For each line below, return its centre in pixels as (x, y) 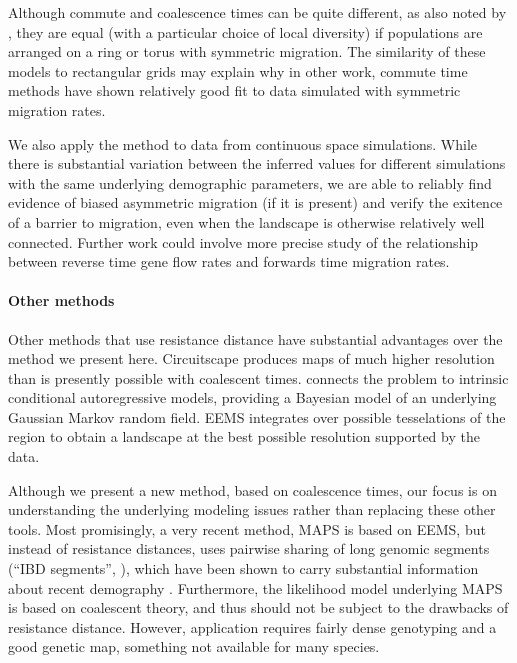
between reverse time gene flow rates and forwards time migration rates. (229, 261)
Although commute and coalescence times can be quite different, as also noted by (257, 12)
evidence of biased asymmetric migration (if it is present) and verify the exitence (255, 202)
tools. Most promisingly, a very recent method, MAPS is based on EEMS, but (247, 528)
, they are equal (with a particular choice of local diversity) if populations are (245, 31)
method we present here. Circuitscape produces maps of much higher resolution (251, 358)
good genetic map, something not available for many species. (194, 646)
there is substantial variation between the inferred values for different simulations (257, 163)
